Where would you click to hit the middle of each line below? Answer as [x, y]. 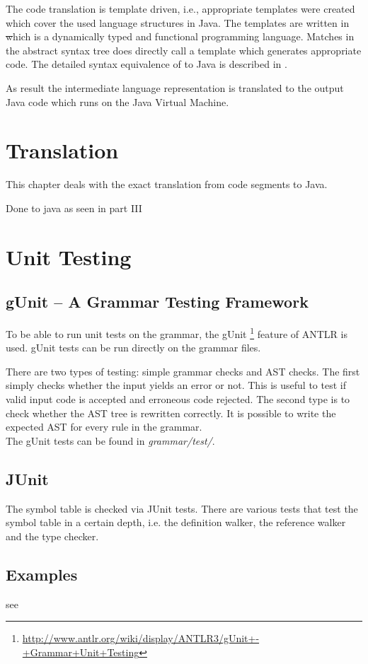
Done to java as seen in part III [74, 208]
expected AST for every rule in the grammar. [104, 427]
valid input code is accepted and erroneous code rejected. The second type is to [178, 399]
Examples [42, 574]
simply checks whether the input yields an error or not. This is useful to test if [176, 385]
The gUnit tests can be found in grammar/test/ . [110, 440]
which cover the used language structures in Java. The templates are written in [178, 22]
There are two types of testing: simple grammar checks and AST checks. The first [183, 371]
